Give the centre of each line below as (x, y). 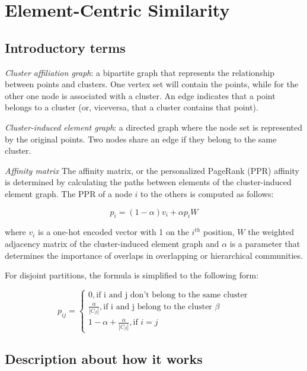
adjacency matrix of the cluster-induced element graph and (112, 243)
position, (219, 232)
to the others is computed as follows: (207, 193)
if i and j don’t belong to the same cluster (172, 295)
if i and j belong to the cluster (158, 307)
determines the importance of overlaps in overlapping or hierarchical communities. (154, 255)
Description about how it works (104, 359)
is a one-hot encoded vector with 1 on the (113, 232)
